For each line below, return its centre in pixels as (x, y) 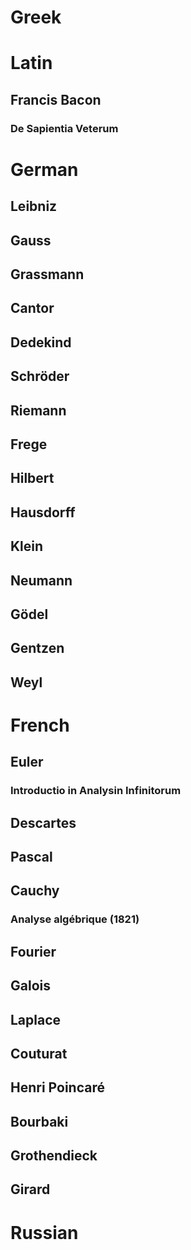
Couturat (39, 1053)
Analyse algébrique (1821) (75, 919)
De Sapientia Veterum (64, 128)
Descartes (43, 822)
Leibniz (34, 206)
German (44, 169)
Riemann (38, 410)
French (40, 725)
